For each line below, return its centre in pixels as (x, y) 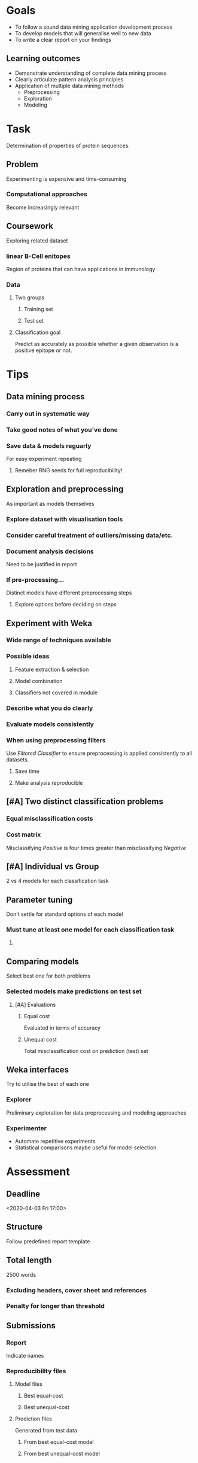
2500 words (21, 1274)
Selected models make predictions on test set (74, 991)
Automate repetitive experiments (55, 1141)
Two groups (30, 298)
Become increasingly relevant (43, 207)
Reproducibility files (36, 1371)
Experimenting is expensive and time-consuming (66, 179)
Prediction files (33, 1419)
